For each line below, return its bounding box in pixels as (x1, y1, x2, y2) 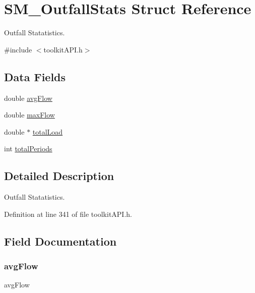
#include (4, 44, 32, 54)
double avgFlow (4, 92, 52, 103)
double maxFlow (4, 109, 55, 120)
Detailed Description (4, 168, 114, 184)
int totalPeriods (4, 143, 52, 154)
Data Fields (4, 69, 66, 84)
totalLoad (32, 126, 63, 137)
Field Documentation (4, 233, 117, 249)
